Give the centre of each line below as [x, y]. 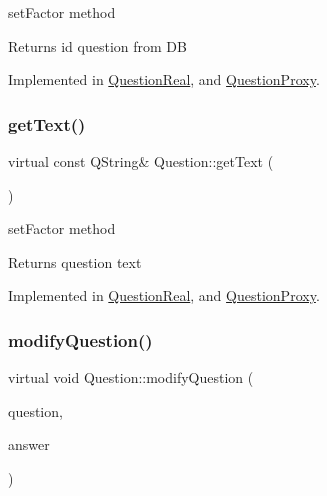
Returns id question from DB [97, 45]
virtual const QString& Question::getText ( [141, 161]
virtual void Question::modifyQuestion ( [131, 377]
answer [29, 444]
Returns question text [75, 261]
